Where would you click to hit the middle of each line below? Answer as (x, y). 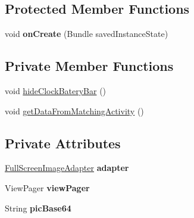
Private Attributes (63, 143)
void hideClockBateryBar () (56, 91)
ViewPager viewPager (47, 187)
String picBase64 (38, 208)
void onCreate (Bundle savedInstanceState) (87, 34)
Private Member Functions (89, 66)
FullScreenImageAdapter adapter (67, 168)
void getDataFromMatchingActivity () (74, 110)
